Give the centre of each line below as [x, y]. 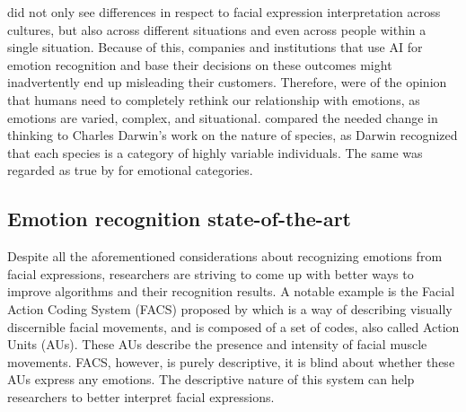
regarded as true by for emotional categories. [130, 170]
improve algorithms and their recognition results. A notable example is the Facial [231, 291]
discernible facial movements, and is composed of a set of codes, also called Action [233, 326]
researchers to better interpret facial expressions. [141, 396]
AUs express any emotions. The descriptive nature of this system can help [211, 379]
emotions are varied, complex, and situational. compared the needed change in [223, 117]
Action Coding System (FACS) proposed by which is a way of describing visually [230, 308]
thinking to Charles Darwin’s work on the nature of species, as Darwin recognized [233, 135]
